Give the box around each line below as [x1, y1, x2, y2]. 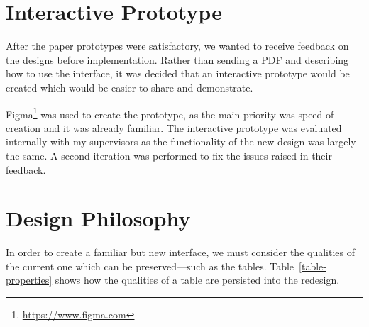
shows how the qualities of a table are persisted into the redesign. [55, 272, 340, 287]
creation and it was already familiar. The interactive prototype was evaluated [6, 120, 342, 135]
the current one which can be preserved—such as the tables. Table [6, 258, 294, 273]
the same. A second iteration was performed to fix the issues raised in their [6, 148, 332, 162]
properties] [6, 272, 53, 287]
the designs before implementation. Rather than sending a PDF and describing [6, 52, 349, 67]
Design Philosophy [6, 204, 191, 233]
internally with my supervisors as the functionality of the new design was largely [6, 134, 356, 149]
